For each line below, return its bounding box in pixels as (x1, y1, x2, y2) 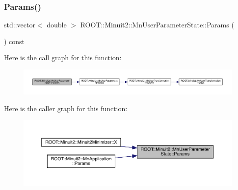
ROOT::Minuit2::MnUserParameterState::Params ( (80, 20, 234, 30)
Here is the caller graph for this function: (4, 103, 128, 113)
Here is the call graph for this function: (4, 52, 122, 63)
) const (4, 36, 25, 46)
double (47, 20, 67, 30)
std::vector (4, 20, 35, 30)
